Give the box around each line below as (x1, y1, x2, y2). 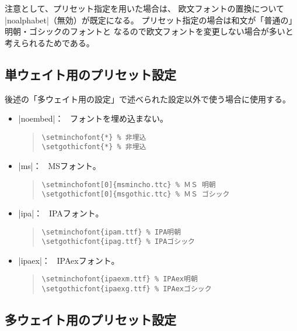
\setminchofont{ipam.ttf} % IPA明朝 (41, 227, 181, 236)
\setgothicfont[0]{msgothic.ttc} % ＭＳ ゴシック (41, 190, 230, 199)
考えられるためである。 (5, 36, 95, 49)
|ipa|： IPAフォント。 (18, 206, 104, 219)
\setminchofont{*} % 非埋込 (41, 133, 146, 142)
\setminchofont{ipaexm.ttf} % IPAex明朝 (41, 275, 198, 284)
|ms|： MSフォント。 (18, 160, 101, 172)
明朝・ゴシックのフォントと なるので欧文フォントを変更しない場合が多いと (5, 25, 293, 37)
